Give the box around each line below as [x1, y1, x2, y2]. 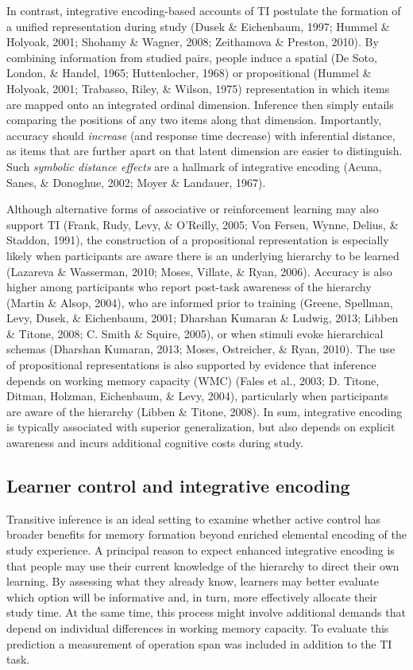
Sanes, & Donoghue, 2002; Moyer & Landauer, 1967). [6, 173, 266, 190]
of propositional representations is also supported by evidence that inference [6, 356, 376, 373]
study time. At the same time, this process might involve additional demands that [6, 604, 406, 621]
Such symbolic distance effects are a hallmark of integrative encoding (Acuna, [6, 158, 382, 174]
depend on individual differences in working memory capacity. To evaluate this [6, 619, 389, 636]
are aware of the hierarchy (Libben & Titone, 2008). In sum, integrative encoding [6, 403, 403, 419]
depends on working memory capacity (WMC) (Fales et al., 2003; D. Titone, [6, 372, 380, 388]
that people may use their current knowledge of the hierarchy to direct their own [6, 557, 399, 574]
